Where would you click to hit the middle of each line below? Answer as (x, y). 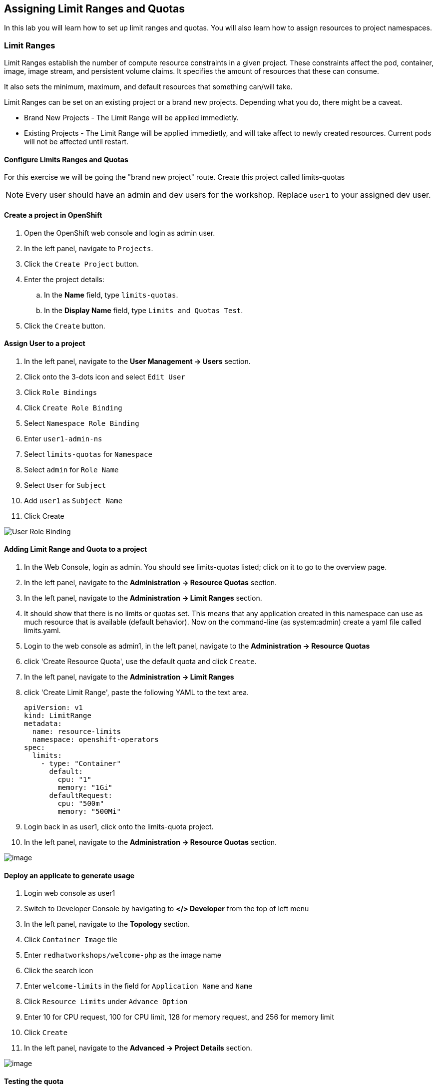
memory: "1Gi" (85, 788)
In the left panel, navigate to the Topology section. (107, 924)
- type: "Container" (81, 764)
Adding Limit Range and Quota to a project (76, 549)
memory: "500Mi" (89, 812)
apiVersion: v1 (54, 708)
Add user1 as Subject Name (73, 500)
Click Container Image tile (71, 940)
